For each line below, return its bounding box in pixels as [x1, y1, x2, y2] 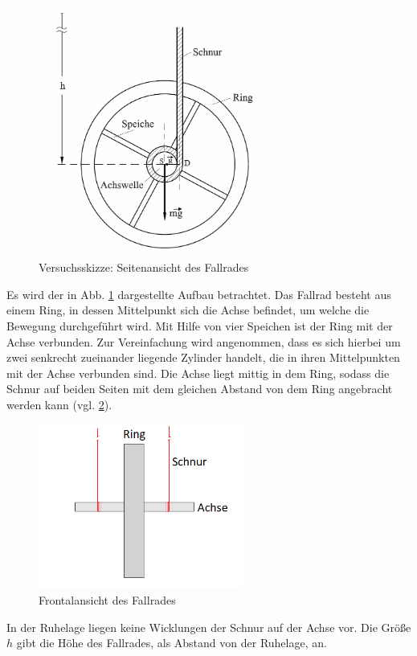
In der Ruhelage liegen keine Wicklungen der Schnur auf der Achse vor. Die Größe [6, 618, 411, 635]
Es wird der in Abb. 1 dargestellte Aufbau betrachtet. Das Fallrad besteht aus [6, 285, 391, 302]
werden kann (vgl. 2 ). [6, 396, 112, 413]
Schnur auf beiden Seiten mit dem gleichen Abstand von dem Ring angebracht [6, 380, 393, 397]
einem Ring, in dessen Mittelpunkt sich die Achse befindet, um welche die [6, 301, 370, 318]
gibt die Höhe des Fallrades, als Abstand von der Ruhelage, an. [16, 634, 327, 651]
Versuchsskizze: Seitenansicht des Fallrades [39, 259, 249, 276]
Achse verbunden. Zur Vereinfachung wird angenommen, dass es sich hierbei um [6, 333, 401, 350]
